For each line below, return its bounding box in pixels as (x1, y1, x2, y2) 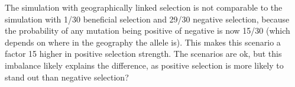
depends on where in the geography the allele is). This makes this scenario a (5, 36, 281, 48)
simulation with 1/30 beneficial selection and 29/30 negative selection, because (5, 12, 290, 25)
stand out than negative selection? (5, 70, 129, 83)
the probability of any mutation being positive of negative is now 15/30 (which (5, 24, 290, 37)
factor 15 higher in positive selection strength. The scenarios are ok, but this (5, 47, 282, 60)
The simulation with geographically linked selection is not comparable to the (5, 1, 283, 13)
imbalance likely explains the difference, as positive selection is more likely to (5, 59, 284, 71)
